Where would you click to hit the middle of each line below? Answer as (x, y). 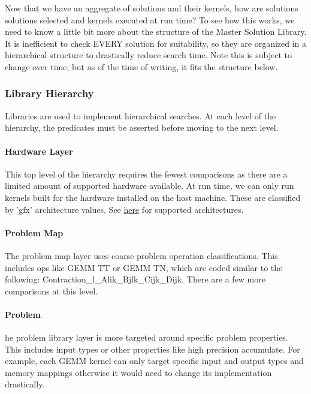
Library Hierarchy (49, 93)
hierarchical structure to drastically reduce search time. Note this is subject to (149, 55)
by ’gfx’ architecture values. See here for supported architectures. (124, 209)
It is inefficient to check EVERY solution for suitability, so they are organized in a (156, 43)
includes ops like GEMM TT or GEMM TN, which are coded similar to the (144, 267)
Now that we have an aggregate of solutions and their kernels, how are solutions (152, 8)
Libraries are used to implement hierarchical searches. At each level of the (141, 115)
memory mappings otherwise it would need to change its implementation (138, 372)
